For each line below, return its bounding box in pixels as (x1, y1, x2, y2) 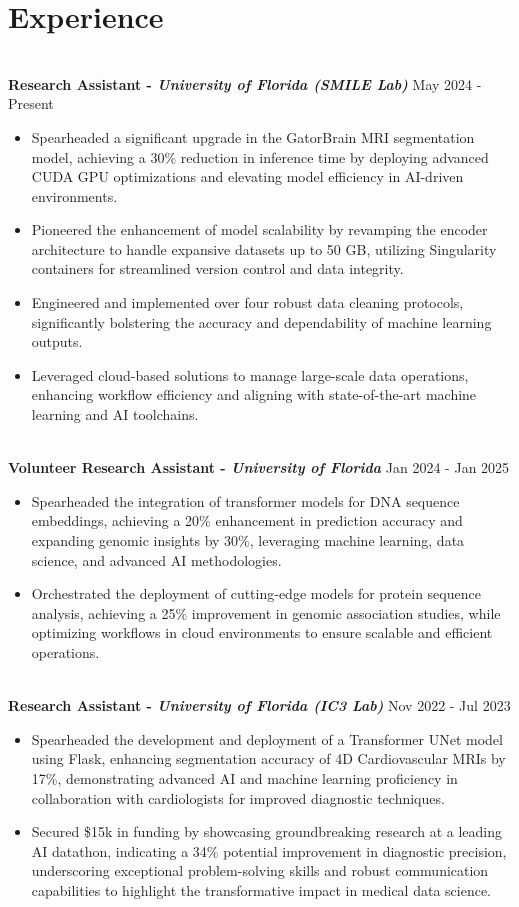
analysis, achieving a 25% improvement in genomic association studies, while (31, 602, 501, 623)
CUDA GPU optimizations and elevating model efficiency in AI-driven (31, 166, 464, 187)
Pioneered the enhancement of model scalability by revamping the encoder (31, 219, 488, 240)
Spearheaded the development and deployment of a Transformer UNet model (31, 728, 503, 749)
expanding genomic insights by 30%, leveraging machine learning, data (31, 530, 465, 550)
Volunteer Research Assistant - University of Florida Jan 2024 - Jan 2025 (8, 457, 510, 478)
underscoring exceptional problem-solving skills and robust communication (31, 860, 489, 881)
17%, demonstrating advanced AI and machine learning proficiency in (31, 767, 458, 788)
